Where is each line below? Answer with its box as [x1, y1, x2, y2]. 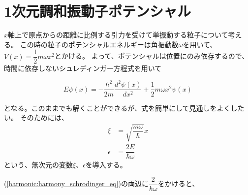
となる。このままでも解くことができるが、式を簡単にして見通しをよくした [4, 102, 245, 113]
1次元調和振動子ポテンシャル [4, 1, 191, 21]
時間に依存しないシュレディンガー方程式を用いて [4, 63, 162, 73]
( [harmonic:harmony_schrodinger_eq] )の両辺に [4, 178, 149, 189]
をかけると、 [157, 178, 199, 189]
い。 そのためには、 [4, 112, 68, 123]
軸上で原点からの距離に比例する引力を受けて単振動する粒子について [8, 30, 228, 40]
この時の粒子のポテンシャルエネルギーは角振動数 [20, 39, 179, 49]
